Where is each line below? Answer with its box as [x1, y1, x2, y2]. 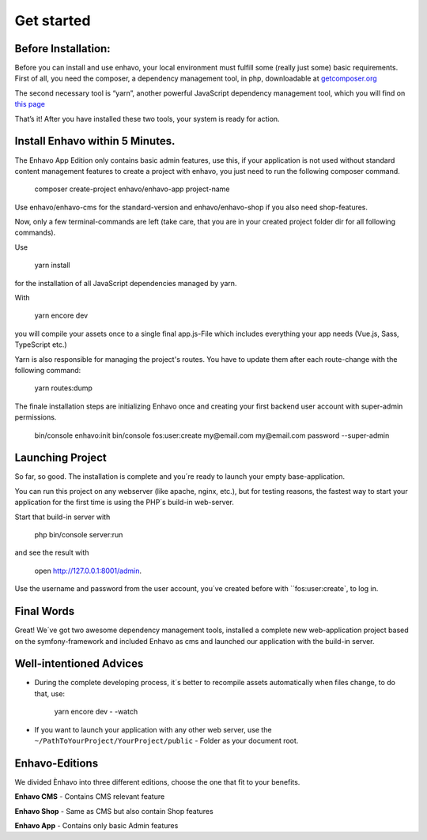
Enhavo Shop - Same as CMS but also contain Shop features [14, 806, 213, 816]
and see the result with [14, 548, 89, 557]
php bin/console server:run [34, 530, 123, 540]
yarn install [34, 261, 70, 270]
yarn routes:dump [34, 383, 93, 393]
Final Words [14, 605, 75, 618]
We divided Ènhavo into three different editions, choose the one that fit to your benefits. [14, 777, 300, 786]
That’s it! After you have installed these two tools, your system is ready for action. [14, 114, 280, 123]
